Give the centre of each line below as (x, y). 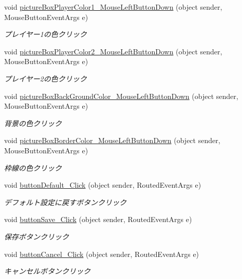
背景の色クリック (33, 123)
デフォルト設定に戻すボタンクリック (65, 202)
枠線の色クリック (33, 167)
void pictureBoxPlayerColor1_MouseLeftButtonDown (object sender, (113, 7)
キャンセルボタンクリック (47, 271)
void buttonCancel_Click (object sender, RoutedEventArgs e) (102, 254)
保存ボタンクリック (36, 236)
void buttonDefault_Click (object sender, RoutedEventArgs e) (103, 185)
